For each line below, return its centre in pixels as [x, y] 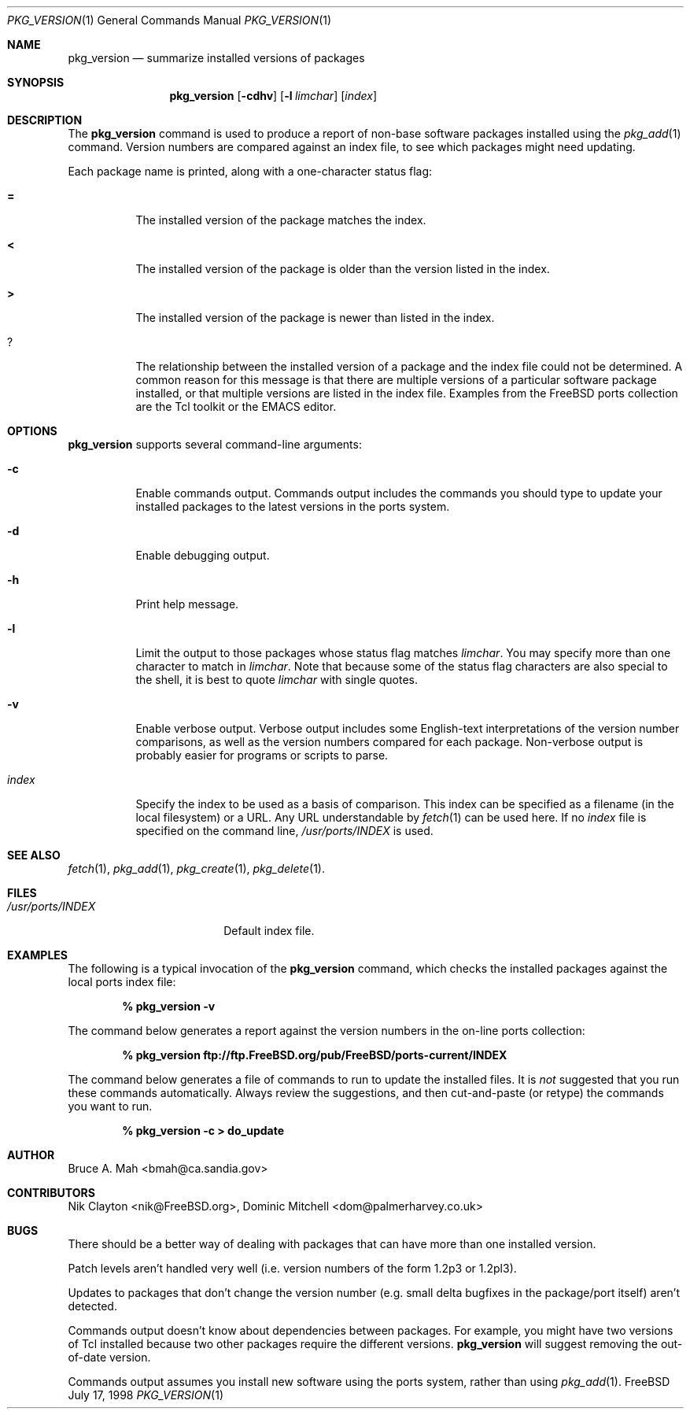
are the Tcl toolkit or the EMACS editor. [236, 406]
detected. [92, 1306]
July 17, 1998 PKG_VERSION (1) [146, 1395]
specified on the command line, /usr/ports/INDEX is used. [284, 831]
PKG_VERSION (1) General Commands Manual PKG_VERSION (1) [170, 20]
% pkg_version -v [169, 1006]
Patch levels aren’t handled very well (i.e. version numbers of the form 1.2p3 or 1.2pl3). [292, 1268]
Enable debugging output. [203, 555]
